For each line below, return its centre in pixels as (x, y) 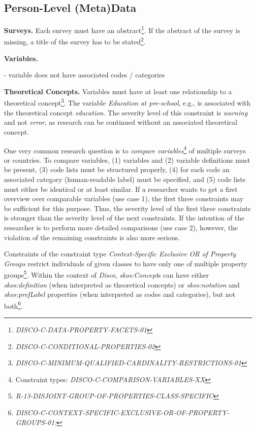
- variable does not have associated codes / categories (84, 75)
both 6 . (14, 305)
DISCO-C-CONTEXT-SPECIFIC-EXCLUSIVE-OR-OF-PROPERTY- (122, 412)
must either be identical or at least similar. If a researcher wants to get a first (121, 189)
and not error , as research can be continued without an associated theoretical (121, 122)
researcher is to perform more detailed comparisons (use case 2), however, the (121, 227)
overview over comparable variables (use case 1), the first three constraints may (124, 198)
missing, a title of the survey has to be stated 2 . (75, 41)
